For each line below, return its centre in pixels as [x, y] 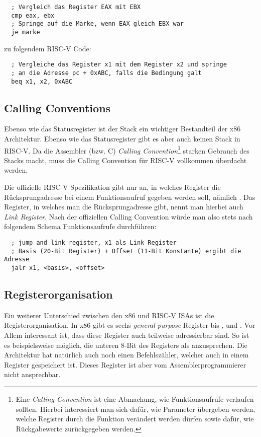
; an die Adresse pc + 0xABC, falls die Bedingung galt [106, 73]
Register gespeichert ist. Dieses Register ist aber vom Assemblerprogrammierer [125, 364]
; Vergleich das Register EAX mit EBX [76, 7]
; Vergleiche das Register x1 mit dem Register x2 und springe [119, 65]
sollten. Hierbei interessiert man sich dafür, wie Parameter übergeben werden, [136, 409]
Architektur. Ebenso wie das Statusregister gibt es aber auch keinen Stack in [122, 138]
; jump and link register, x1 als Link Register [94, 242]
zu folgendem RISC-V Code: [48, 48]
